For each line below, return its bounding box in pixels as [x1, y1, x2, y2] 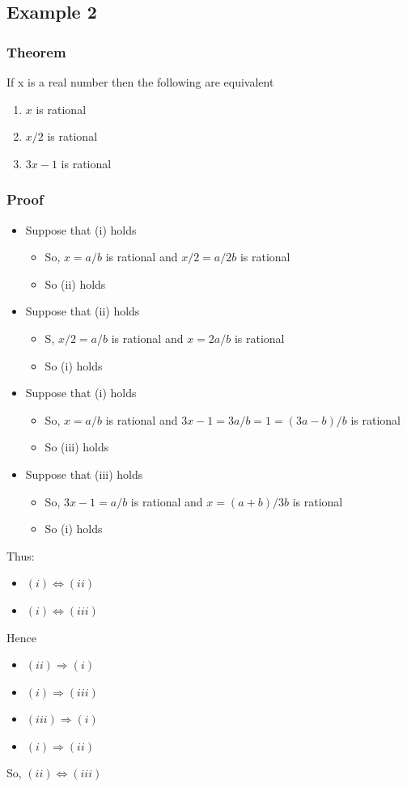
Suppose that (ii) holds [25, 303, 140, 319]
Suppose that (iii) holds [25, 465, 143, 482]
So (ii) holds [45, 275, 106, 292]
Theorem [6, 41, 66, 61]
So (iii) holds [45, 438, 109, 455]
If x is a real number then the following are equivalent [6, 74, 274, 90]
